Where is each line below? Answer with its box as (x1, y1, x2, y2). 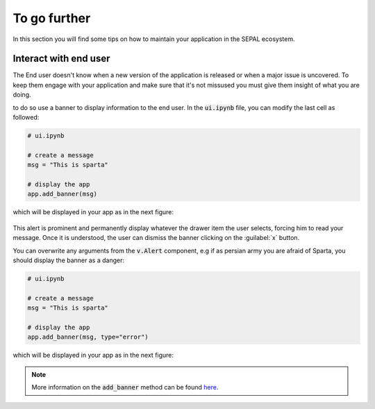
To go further (12, 10, 91, 26)
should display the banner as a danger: (12, 256, 125, 264)
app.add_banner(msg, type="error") (27, 333, 149, 341)
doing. (12, 90, 31, 99)
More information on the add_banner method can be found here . (31, 383, 219, 391)
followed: (12, 113, 40, 122)
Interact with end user (12, 53, 110, 65)
